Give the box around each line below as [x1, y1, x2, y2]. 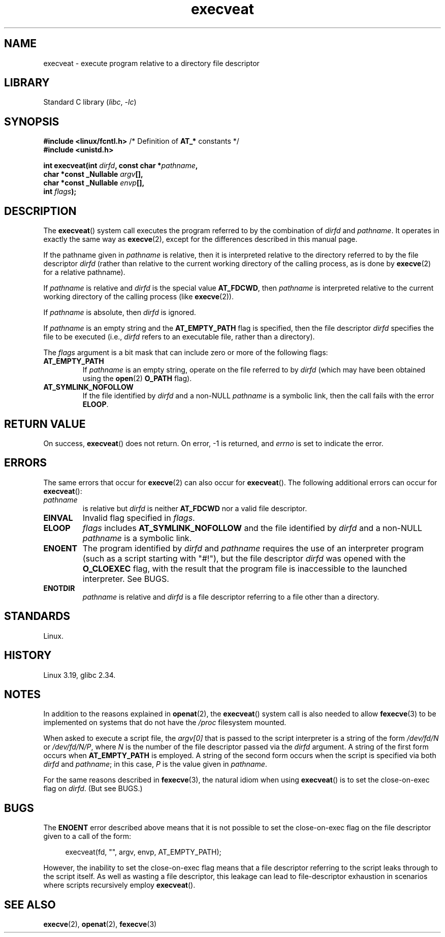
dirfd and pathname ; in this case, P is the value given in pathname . [43, 760, 267, 769]
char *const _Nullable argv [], [43, 170, 143, 179]
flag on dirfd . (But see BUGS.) [43, 784, 143, 793]
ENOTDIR [43, 583, 75, 592]
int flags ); [43, 187, 77, 196]
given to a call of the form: [43, 832, 132, 841]
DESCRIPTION [4, 204, 77, 217]
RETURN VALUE [4, 417, 86, 430]
